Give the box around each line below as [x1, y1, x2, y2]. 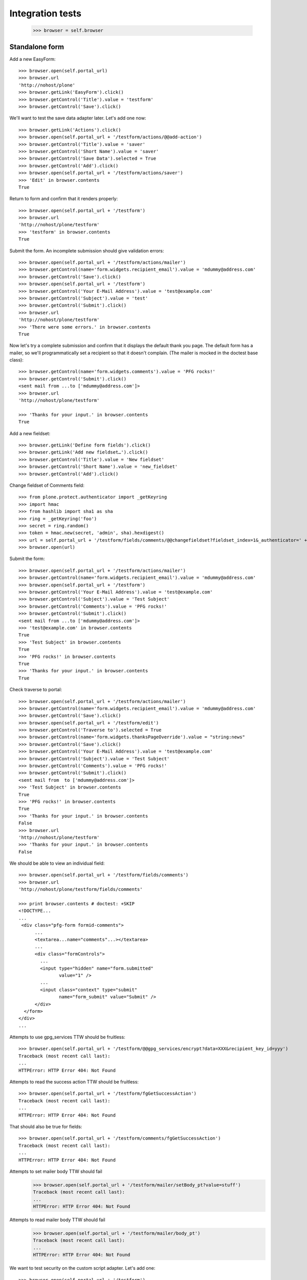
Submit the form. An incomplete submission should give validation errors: [9, 247, 164, 253]
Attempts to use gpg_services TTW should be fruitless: [9, 1034, 125, 1040]
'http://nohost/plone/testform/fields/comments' [18, 886, 143, 892]
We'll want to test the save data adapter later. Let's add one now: [9, 115, 146, 121]
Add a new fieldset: [9, 430, 51, 436]
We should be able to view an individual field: [9, 860, 105, 866]
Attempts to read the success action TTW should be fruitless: [9, 1079, 139, 1085]
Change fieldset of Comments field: [9, 482, 84, 488]
